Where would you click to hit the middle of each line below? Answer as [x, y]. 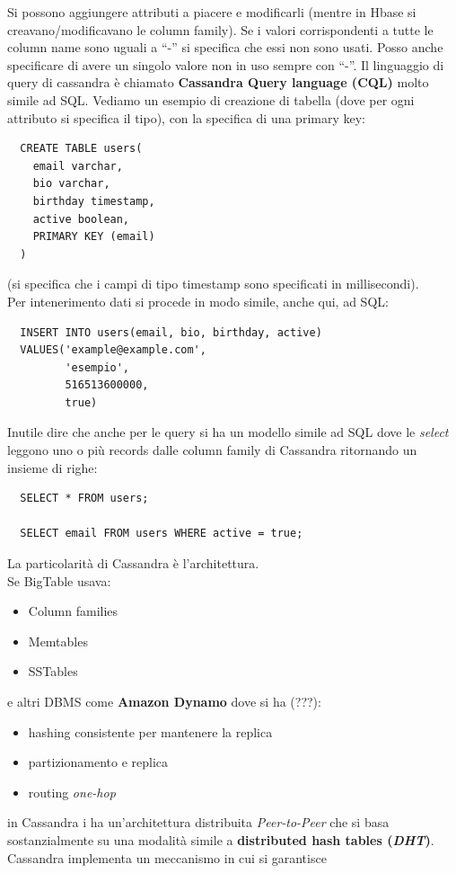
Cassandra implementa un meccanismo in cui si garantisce [167, 857]
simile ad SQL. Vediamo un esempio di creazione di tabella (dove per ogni [211, 99]
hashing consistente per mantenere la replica [150, 731]
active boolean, [81, 219]
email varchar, [78, 166]
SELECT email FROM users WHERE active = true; [162, 534]
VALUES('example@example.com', [113, 350]
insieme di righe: [53, 467]
